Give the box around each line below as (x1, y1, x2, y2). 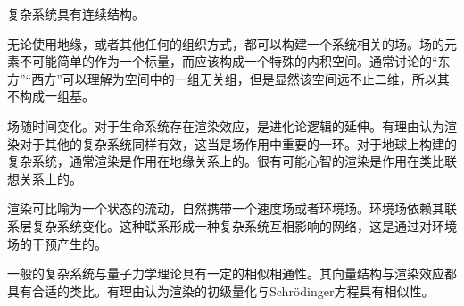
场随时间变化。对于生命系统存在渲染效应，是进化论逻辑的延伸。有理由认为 (7, 116, 444, 135)
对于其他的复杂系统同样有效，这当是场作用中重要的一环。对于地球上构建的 (19, 134, 457, 153)
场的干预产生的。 (7, 234, 107, 252)
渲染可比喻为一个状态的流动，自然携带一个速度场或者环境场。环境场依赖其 (7, 199, 444, 218)
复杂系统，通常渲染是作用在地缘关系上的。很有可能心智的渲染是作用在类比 (7, 152, 444, 170)
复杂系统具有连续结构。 (7, 4, 145, 22)
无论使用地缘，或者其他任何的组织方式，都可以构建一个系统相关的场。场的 (7, 34, 444, 53)
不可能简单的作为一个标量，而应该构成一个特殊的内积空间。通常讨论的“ (19, 52, 438, 70)
